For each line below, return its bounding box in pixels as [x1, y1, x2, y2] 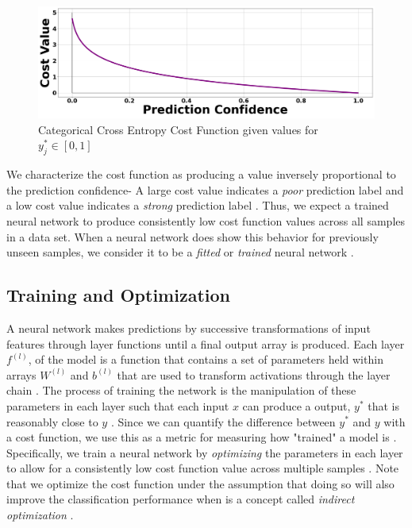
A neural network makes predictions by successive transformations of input [6, 319, 371, 336]
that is [368, 397, 400, 414]
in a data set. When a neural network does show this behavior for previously [6, 228, 379, 245]
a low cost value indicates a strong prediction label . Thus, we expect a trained [6, 197, 389, 214]
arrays [6, 366, 37, 383]
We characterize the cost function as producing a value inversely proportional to [6, 166, 396, 183]
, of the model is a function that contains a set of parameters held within [28, 351, 383, 368]
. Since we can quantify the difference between [110, 413, 336, 430]
